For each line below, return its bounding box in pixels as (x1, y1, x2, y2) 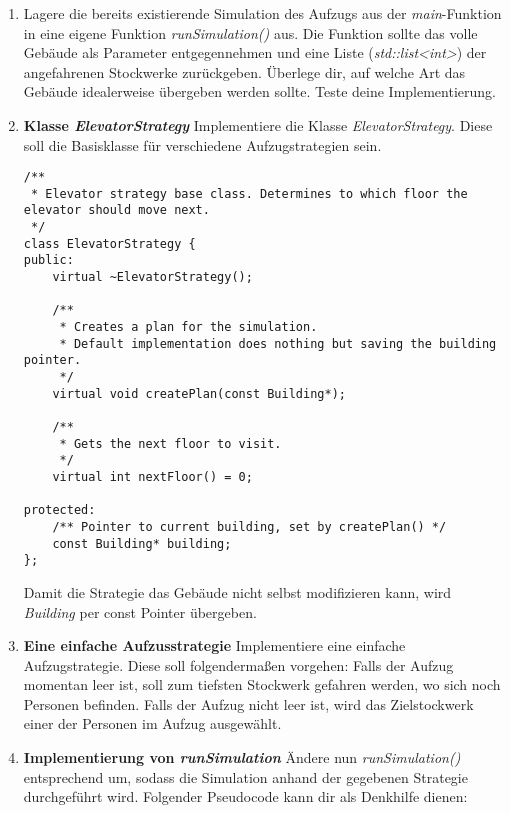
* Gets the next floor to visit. (59, 436, 282, 451)
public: (23, 253, 74, 268)
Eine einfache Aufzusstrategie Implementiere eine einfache (23, 635, 406, 656)
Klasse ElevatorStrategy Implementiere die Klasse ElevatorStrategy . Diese (23, 114, 493, 135)
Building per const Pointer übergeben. (23, 601, 257, 622)
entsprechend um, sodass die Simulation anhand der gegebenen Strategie (23, 766, 468, 787)
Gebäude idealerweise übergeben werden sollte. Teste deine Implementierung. (23, 81, 496, 102)
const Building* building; (52, 536, 232, 551)
